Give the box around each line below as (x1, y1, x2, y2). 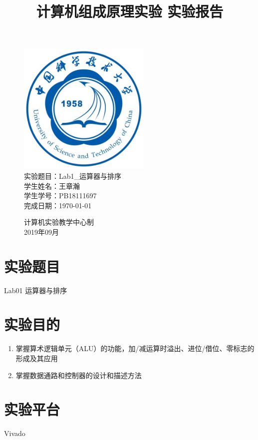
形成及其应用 (15, 353, 58, 363)
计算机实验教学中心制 (24, 217, 94, 227)
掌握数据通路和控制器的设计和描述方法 (15, 370, 142, 380)
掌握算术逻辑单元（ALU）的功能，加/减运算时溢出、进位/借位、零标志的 (15, 343, 255, 354)
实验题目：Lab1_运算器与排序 (24, 170, 122, 181)
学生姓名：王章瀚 (24, 180, 80, 191)
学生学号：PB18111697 (24, 190, 97, 201)
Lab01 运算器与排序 (4, 285, 67, 295)
